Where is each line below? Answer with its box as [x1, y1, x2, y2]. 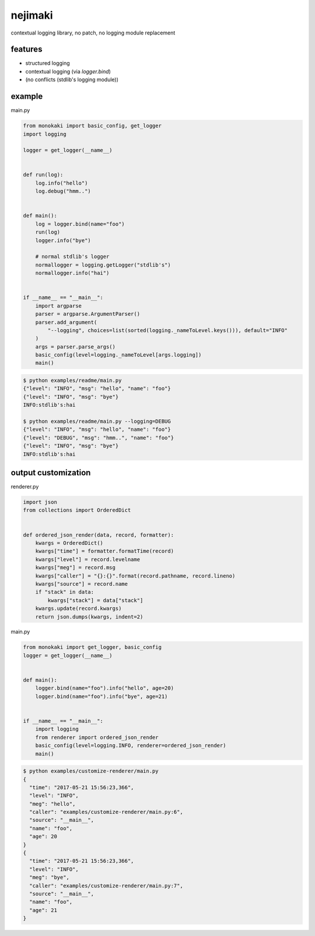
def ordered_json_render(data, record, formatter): [23, 531, 174, 538]
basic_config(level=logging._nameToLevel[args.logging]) [35, 351, 202, 358]
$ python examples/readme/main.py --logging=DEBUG [23, 418, 171, 424]
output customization [10, 468, 91, 478]
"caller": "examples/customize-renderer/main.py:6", [29, 809, 183, 816]
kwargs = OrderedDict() [35, 540, 103, 546]
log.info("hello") [35, 179, 88, 186]
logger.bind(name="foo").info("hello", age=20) [35, 685, 174, 692]
